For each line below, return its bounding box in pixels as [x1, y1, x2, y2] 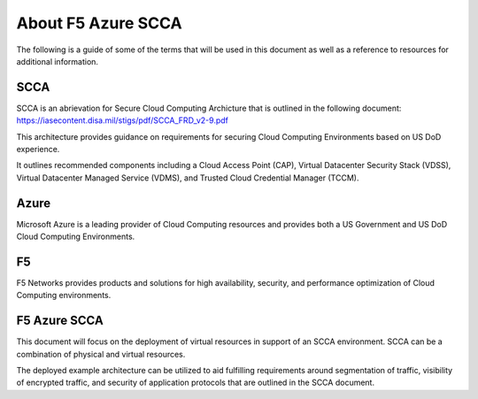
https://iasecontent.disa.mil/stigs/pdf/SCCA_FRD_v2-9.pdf [16, 115, 229, 126]
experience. [16, 144, 60, 155]
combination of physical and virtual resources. [16, 349, 186, 359]
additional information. [16, 56, 99, 66]
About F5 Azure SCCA [16, 13, 182, 33]
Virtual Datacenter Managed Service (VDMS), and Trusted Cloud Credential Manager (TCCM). [16, 173, 359, 183]
